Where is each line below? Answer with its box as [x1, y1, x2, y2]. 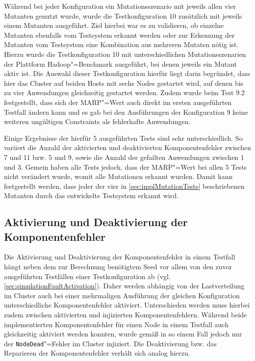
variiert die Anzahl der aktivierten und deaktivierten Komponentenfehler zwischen [4, 142, 251, 153]
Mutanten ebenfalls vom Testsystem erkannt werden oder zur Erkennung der [4, 29, 235, 40]
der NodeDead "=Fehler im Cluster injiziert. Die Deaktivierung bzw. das [4, 338, 217, 348]
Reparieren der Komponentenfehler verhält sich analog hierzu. [4, 348, 190, 358]
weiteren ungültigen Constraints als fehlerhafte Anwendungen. [4, 116, 191, 127]
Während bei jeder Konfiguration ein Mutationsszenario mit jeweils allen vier [4, 1, 236, 11]
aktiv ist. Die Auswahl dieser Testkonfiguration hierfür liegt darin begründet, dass [4, 68, 251, 78]
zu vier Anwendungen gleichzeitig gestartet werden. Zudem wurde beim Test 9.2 [4, 87, 245, 98]
